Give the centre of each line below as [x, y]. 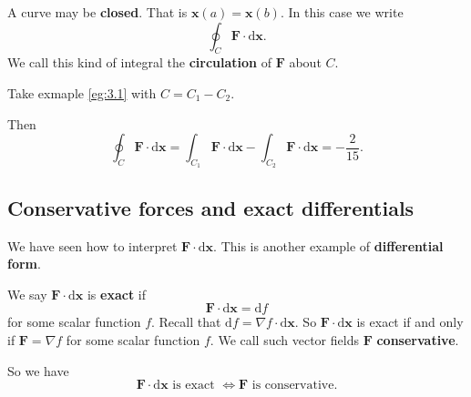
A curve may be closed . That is [97, 12]
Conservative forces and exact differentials [211, 207]
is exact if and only [410, 322]
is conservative [293, 386]
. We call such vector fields [284, 339]
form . [24, 264]
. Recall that [186, 322]
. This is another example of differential [328, 245]
